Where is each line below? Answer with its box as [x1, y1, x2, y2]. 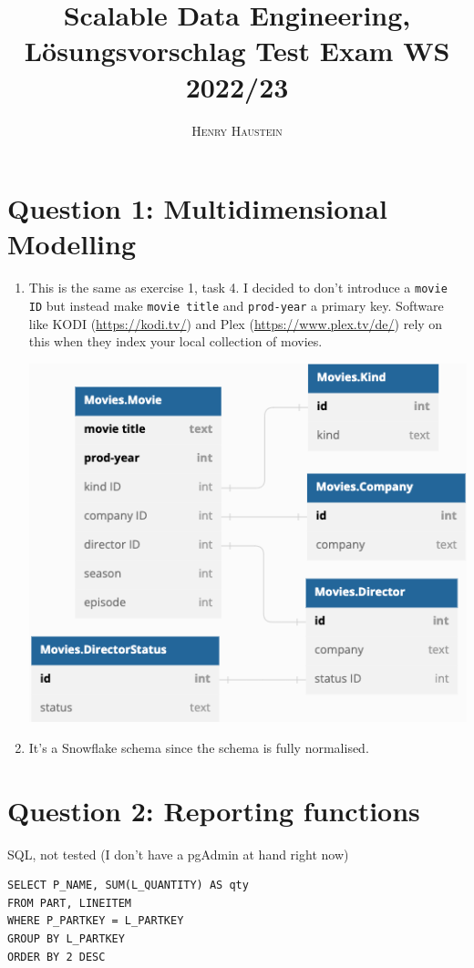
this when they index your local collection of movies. [28, 332, 323, 351]
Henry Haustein [191, 120, 283, 139]
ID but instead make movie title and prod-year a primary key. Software [28, 295, 444, 314]
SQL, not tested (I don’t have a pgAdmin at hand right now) [7, 844, 349, 863]
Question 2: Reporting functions [7, 791, 420, 829]
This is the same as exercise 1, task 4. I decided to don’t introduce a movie [28, 278, 448, 297]
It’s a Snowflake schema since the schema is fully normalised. [28, 737, 369, 757]
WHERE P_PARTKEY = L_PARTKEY [7, 914, 184, 928]
